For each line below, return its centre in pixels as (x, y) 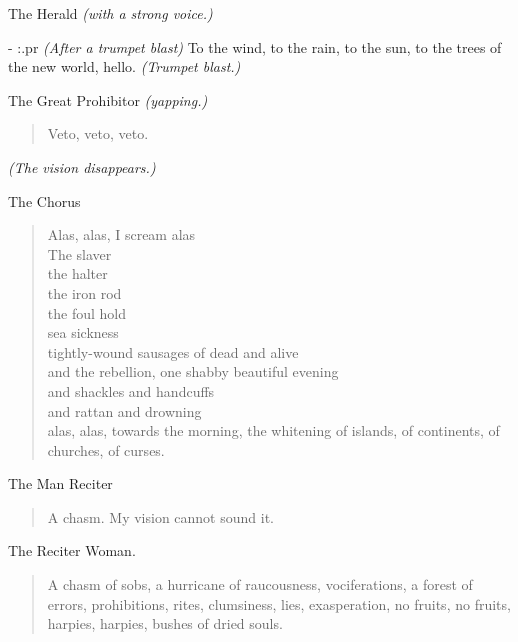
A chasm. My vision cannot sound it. (160, 516)
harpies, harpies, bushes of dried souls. (165, 623)
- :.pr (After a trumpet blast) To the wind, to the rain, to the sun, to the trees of (255, 46)
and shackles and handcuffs (131, 390)
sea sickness (83, 332)
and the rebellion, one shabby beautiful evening (193, 371)
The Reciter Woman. (72, 550)
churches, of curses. (106, 449)
